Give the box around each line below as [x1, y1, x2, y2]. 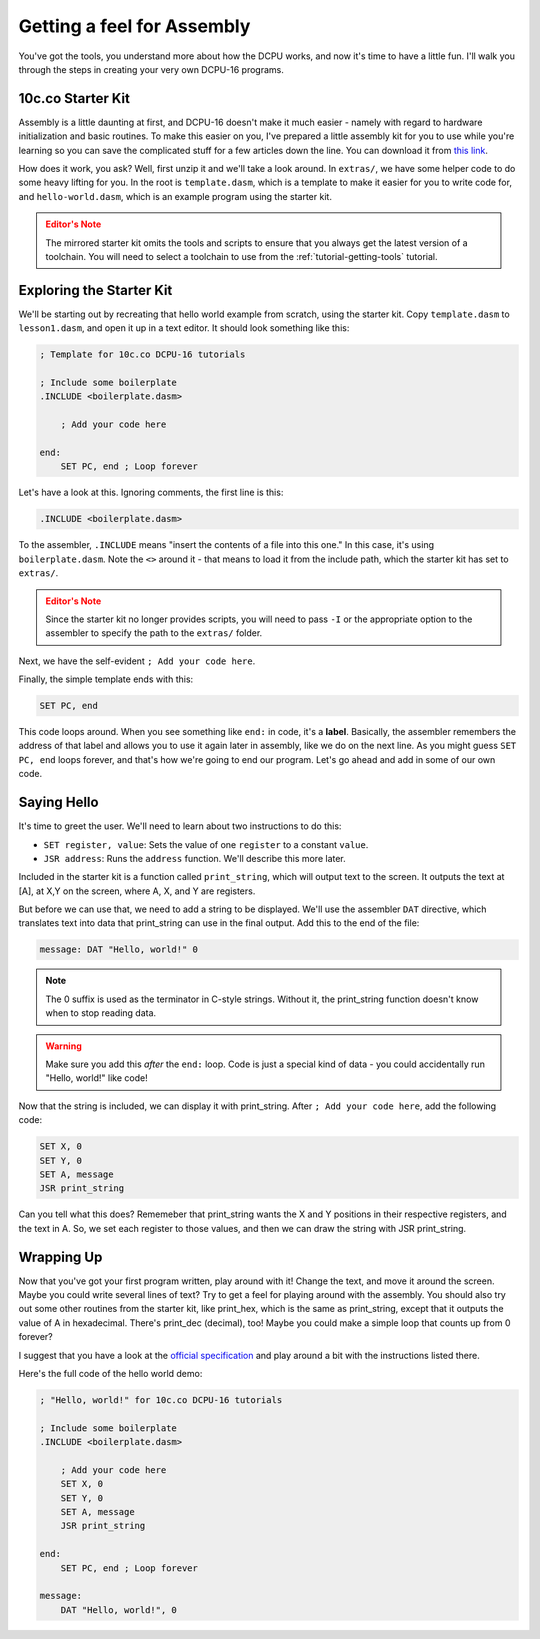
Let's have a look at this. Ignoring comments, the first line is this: [18, 486, 284, 499]
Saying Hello [18, 794, 99, 811]
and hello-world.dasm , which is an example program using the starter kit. [18, 190, 332, 202]
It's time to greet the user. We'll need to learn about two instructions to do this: [18, 820, 342, 832]
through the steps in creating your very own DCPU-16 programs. [18, 63, 284, 75]
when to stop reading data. [45, 1007, 157, 1019]
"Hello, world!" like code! [45, 1072, 149, 1084]
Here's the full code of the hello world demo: [18, 1367, 203, 1379]
